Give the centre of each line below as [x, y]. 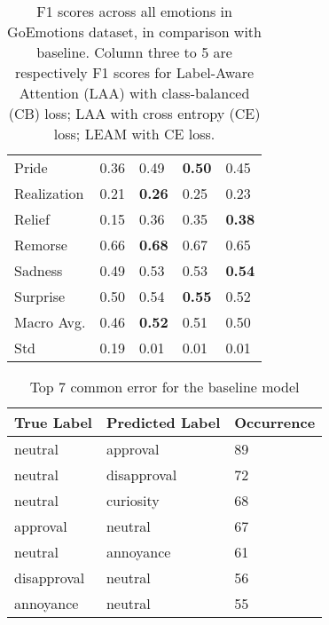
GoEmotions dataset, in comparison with [134, 32]
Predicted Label [163, 422]
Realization [49, 193]
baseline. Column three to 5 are [134, 52]
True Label [53, 422]
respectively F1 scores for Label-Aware [134, 72]
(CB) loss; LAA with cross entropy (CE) [134, 113]
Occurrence [275, 422]
